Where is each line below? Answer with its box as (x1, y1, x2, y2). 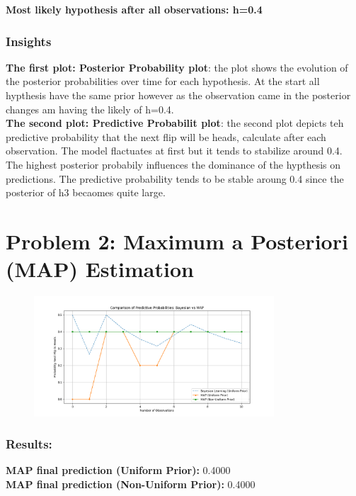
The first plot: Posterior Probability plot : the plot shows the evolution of (6, 60, 348, 74)
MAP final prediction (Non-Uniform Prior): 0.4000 (6, 477, 255, 492)
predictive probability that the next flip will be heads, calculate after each (6, 129, 326, 144)
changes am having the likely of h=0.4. (6, 101, 174, 116)
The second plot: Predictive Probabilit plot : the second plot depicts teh (6, 115, 344, 130)
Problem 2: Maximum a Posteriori (6, 226, 348, 255)
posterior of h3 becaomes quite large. (6, 185, 166, 200)
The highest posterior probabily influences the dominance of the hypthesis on (6, 157, 341, 171)
